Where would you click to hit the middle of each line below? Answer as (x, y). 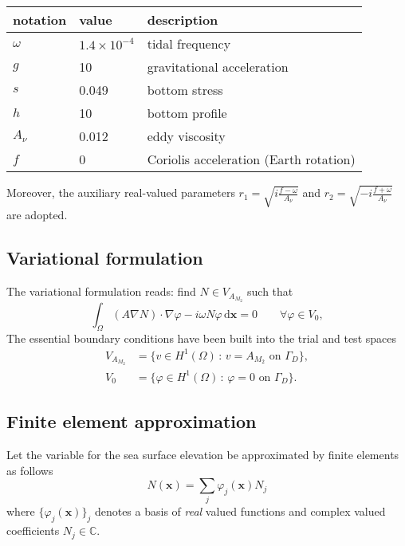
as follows (30, 470)
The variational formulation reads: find (101, 291)
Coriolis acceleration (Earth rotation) (251, 159)
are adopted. (37, 215)
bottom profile (187, 113)
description (183, 20)
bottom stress (185, 90)
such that (270, 291)
